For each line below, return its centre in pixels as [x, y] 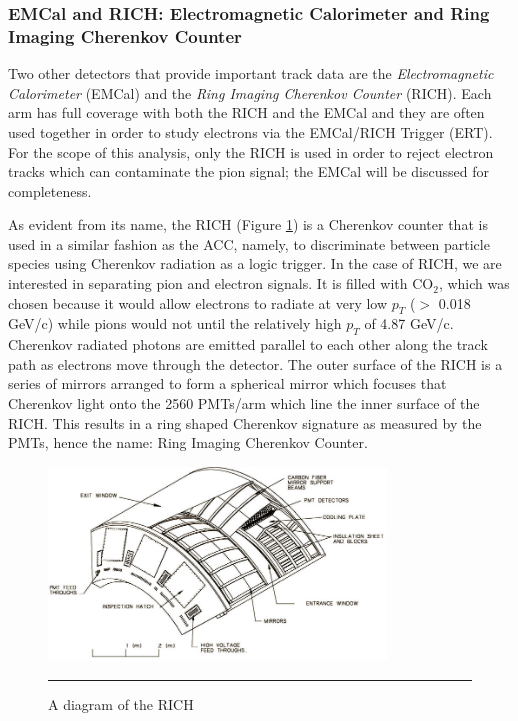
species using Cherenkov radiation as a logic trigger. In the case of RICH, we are [255, 263]
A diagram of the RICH [121, 703]
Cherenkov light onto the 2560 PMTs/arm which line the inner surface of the [244, 403]
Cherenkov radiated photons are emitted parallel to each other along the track [248, 344]
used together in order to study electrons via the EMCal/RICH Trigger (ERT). [250, 131]
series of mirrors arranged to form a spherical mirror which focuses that [227, 383]
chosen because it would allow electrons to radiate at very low [198, 302]
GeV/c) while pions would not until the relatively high [175, 323]
